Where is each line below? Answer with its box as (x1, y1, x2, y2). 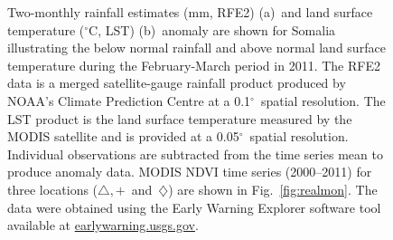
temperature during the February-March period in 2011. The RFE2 (7, 55, 380, 74)
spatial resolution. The (260, 91, 386, 110)
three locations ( (7, 179, 98, 198)
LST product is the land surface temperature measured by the (7, 109, 352, 128)
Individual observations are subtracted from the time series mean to (7, 144, 383, 163)
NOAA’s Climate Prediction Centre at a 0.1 (7, 91, 251, 110)
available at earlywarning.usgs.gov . (7, 216, 199, 235)
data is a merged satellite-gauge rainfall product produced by (7, 73, 346, 92)
